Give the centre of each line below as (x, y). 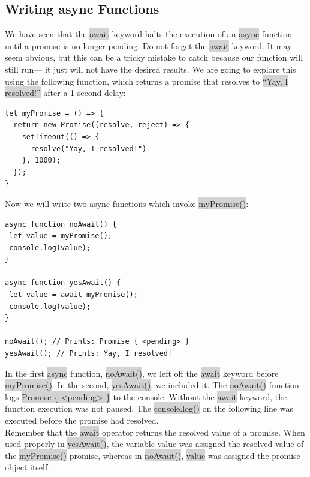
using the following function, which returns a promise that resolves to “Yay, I (147, 81)
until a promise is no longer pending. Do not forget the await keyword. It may (148, 45)
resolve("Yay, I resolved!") (88, 148)
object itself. (28, 467)
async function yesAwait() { (63, 283)
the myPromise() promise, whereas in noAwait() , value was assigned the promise (153, 455)
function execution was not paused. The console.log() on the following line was (149, 408)
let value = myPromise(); (61, 236)
